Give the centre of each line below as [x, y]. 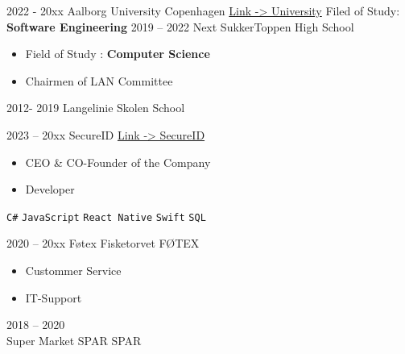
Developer [50, 189]
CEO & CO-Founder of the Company [118, 162]
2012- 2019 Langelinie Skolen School [96, 108]
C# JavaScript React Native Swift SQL [106, 217]
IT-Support [54, 297]
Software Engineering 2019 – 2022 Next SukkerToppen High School [180, 26]
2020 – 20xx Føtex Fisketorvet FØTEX [103, 243]
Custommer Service [73, 270]
